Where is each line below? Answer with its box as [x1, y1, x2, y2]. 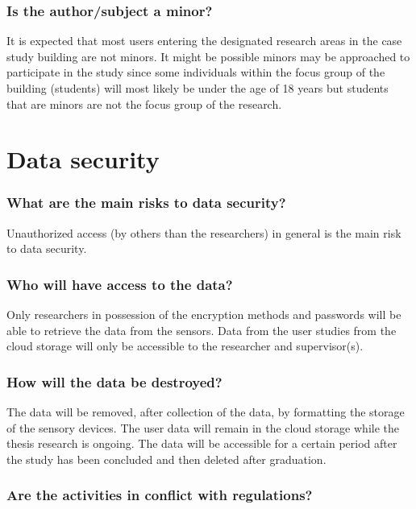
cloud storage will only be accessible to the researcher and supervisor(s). [6, 337, 364, 354]
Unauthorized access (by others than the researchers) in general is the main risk [6, 224, 401, 241]
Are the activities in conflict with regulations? [6, 485, 313, 505]
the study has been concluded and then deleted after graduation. [6, 450, 327, 467]
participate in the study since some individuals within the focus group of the [6, 64, 385, 81]
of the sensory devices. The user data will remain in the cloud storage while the [6, 419, 400, 436]
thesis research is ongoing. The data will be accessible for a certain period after [6, 435, 397, 452]
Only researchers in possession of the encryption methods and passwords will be [6, 306, 401, 323]
